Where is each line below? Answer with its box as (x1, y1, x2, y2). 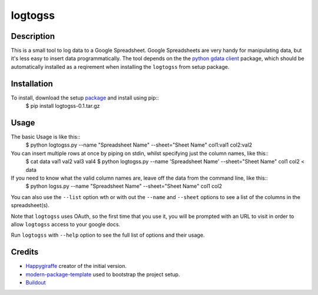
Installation (11, 78, 53, 88)
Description (11, 31, 55, 41)
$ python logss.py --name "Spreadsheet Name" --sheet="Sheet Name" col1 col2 (25, 183, 223, 190)
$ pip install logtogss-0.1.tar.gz (25, 102, 100, 110)
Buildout (25, 279, 47, 286)
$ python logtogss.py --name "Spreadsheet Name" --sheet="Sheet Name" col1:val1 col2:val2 (25, 141, 253, 148)
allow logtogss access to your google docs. (11, 221, 121, 228)
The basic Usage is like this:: (11, 133, 81, 141)
